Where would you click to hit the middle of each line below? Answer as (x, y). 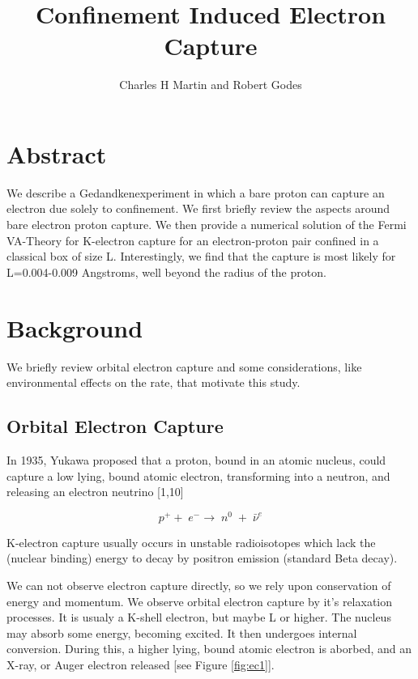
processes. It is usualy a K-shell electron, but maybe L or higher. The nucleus (199, 617)
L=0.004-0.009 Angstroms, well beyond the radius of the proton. (166, 272)
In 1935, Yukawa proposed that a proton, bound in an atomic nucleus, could (196, 459)
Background (75, 327)
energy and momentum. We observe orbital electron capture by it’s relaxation (199, 601)
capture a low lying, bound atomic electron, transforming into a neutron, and (198, 475)
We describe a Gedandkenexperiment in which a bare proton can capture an (196, 192)
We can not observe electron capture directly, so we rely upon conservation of (199, 585)
